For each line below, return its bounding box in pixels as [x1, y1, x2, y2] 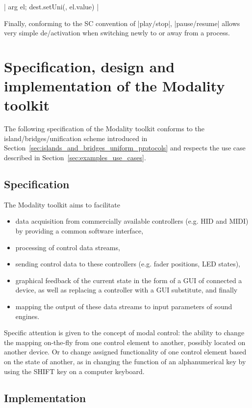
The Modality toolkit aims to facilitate [4, 199, 120, 209]
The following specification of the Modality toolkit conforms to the [4, 123, 204, 134]
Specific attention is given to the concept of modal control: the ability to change [4, 327, 245, 338]
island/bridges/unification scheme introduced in [4, 133, 148, 143]
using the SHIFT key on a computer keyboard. [4, 366, 145, 376]
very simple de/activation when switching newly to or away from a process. [4, 28, 230, 38]
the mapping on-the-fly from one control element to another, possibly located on [4, 337, 246, 347]
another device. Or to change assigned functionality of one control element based [4, 347, 247, 357]
